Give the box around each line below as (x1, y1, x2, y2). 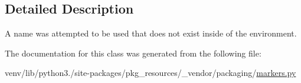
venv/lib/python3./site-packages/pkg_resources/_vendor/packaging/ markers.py (5, 67, 296, 79)
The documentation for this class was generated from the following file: (5, 47, 261, 59)
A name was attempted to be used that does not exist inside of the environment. (5, 27, 297, 39)
